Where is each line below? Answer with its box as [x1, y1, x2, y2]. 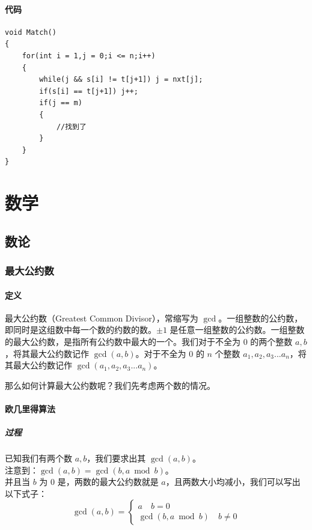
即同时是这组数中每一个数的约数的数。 [5, 323, 156, 336]
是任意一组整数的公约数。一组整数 [170, 323, 305, 336]
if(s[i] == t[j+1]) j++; [39, 87, 138, 96]
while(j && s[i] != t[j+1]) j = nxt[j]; [39, 75, 203, 84]
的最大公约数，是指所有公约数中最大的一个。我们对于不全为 [5, 335, 240, 347]
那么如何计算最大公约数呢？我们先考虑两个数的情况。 [5, 379, 215, 391]
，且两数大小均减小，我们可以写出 [165, 475, 301, 488]
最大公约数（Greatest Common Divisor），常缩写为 [5, 311, 198, 324]
